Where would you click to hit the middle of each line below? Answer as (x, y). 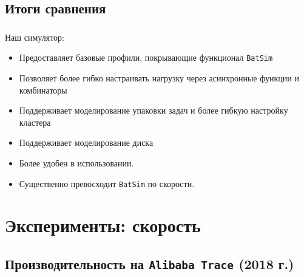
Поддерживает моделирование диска (86, 142)
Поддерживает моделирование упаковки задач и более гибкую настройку (154, 110)
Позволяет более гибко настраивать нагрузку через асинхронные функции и (159, 77)
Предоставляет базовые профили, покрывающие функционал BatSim (146, 57)
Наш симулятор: (35, 37)
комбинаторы (43, 90)
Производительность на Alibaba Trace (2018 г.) (150, 263)
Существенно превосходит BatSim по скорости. (107, 183)
